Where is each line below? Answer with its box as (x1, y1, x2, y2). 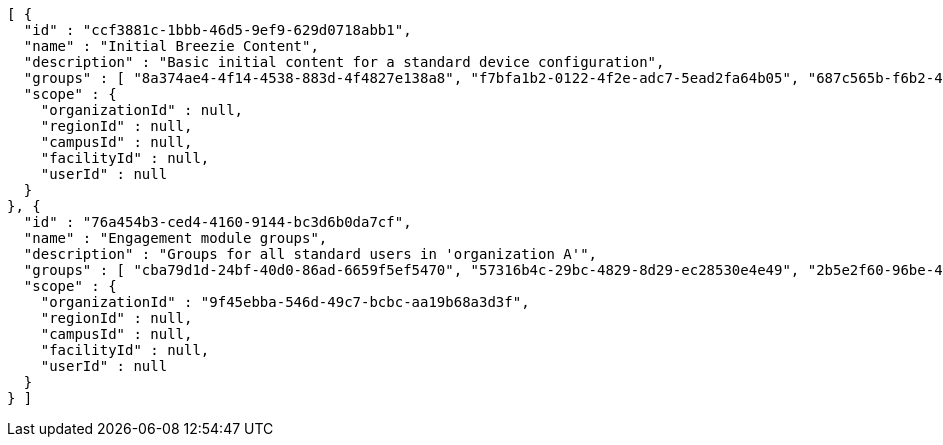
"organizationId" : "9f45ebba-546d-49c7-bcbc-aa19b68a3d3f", (40, 294, 530, 310)
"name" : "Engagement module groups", (23, 230, 328, 246)
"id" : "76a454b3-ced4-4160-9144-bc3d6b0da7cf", (23, 214, 412, 230)
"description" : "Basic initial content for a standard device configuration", (23, 54, 665, 70)
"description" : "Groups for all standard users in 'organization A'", (23, 246, 598, 262)
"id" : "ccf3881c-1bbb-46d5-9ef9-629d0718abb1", (23, 22, 412, 38)
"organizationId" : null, (40, 102, 244, 118)
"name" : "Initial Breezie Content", (23, 38, 319, 54)
